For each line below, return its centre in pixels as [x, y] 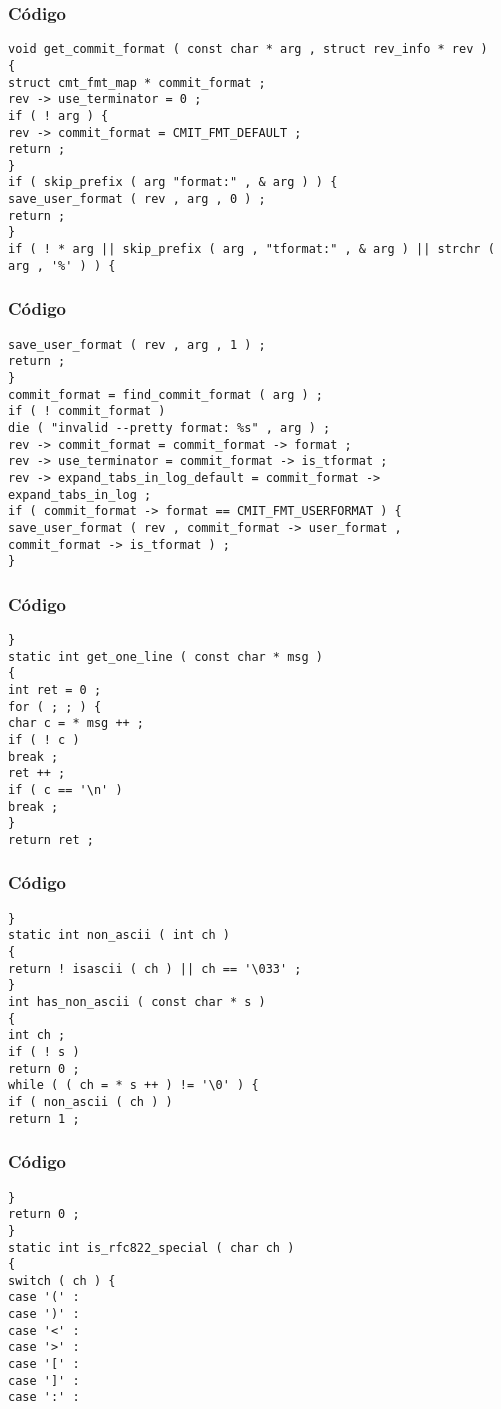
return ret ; [51, 839]
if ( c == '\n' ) [65, 789]
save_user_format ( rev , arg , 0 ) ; [137, 199]
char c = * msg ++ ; [76, 723]
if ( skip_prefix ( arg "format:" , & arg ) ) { [173, 182]
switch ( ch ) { [62, 1280]
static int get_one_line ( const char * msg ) [165, 656]
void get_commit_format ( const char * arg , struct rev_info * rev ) [248, 49]
